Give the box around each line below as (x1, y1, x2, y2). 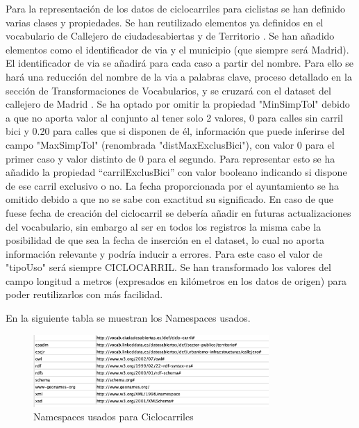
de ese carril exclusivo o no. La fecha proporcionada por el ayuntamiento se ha (6, 178, 340, 192)
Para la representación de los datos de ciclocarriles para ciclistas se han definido (6, 1, 345, 15)
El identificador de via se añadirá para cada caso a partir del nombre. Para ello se (6, 56, 354, 70)
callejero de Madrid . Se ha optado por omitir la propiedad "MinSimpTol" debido (6, 97, 350, 111)
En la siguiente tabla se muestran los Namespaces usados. (6, 311, 251, 325)
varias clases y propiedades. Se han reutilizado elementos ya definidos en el (6, 15, 324, 29)
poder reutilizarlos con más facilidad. (6, 287, 163, 302)
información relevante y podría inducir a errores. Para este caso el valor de (6, 246, 323, 261)
